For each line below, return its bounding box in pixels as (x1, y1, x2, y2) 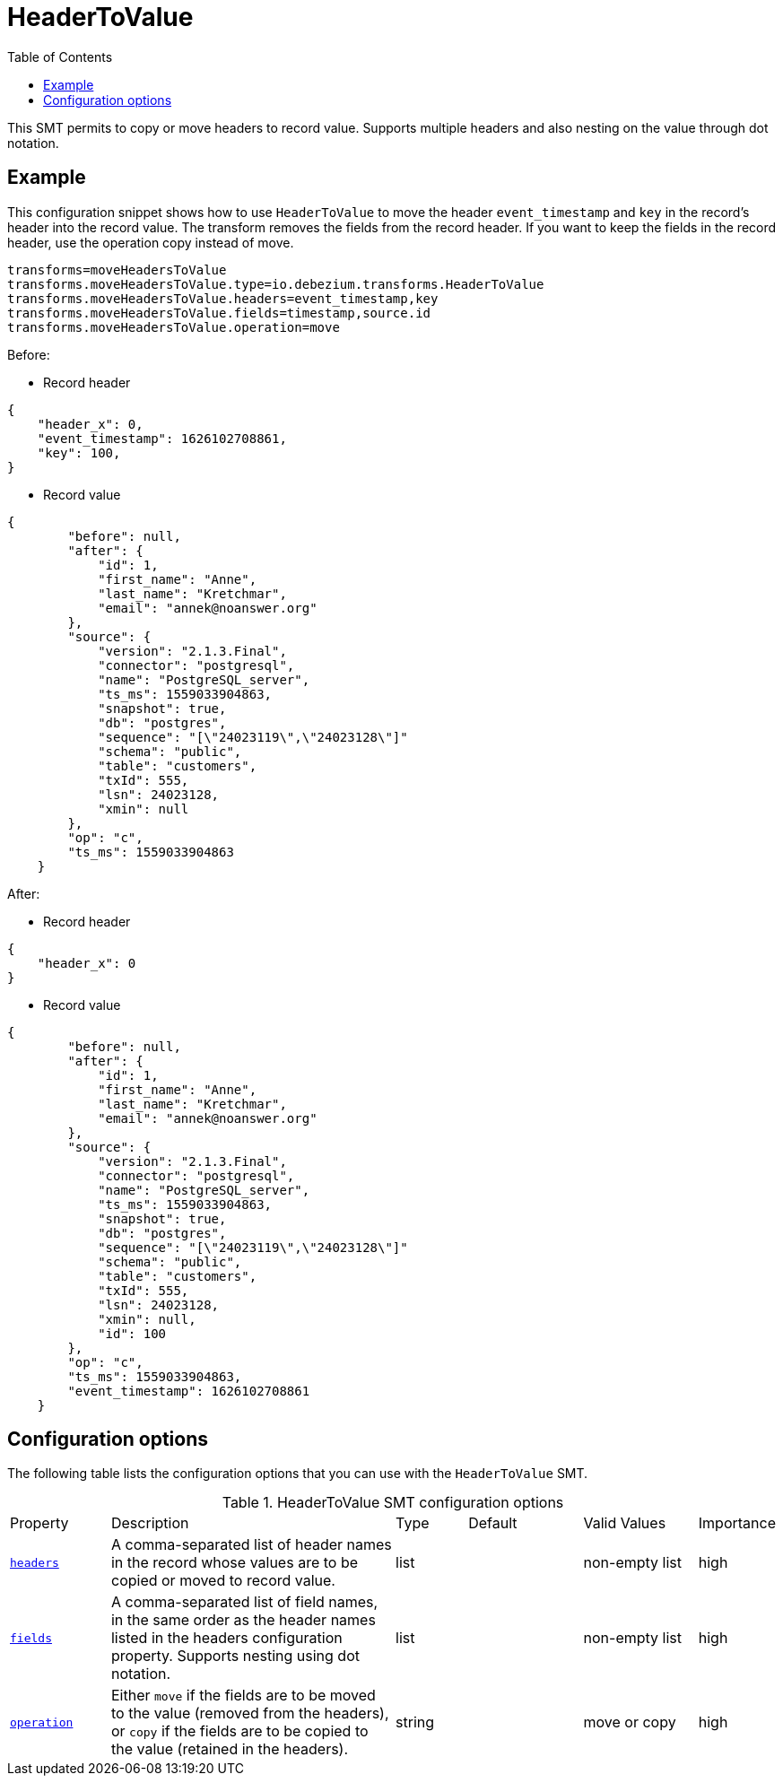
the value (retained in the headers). (110, 1740, 349, 1759)
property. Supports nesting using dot (110, 1647, 360, 1666)
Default (468, 1514, 518, 1533)
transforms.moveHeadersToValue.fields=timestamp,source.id (7, 305, 431, 320)
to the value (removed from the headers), (110, 1704, 389, 1723)
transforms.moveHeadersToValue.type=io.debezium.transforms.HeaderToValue (7, 276, 544, 291)
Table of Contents (7, 48, 113, 65)
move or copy (583, 1713, 676, 1732)
